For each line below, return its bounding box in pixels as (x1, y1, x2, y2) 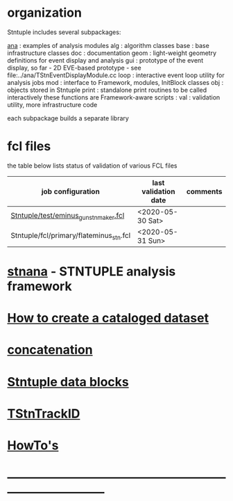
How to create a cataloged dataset (7, 310, 209, 326)
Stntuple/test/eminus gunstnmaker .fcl (10, 211, 125, 222)
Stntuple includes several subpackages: (7, 28, 121, 36)
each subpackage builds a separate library (7, 113, 130, 122)
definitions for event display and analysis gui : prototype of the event (7, 56, 203, 64)
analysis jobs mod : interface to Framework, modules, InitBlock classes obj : (7, 78, 224, 86)
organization (7, 5, 82, 21)
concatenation (7, 342, 93, 358)
